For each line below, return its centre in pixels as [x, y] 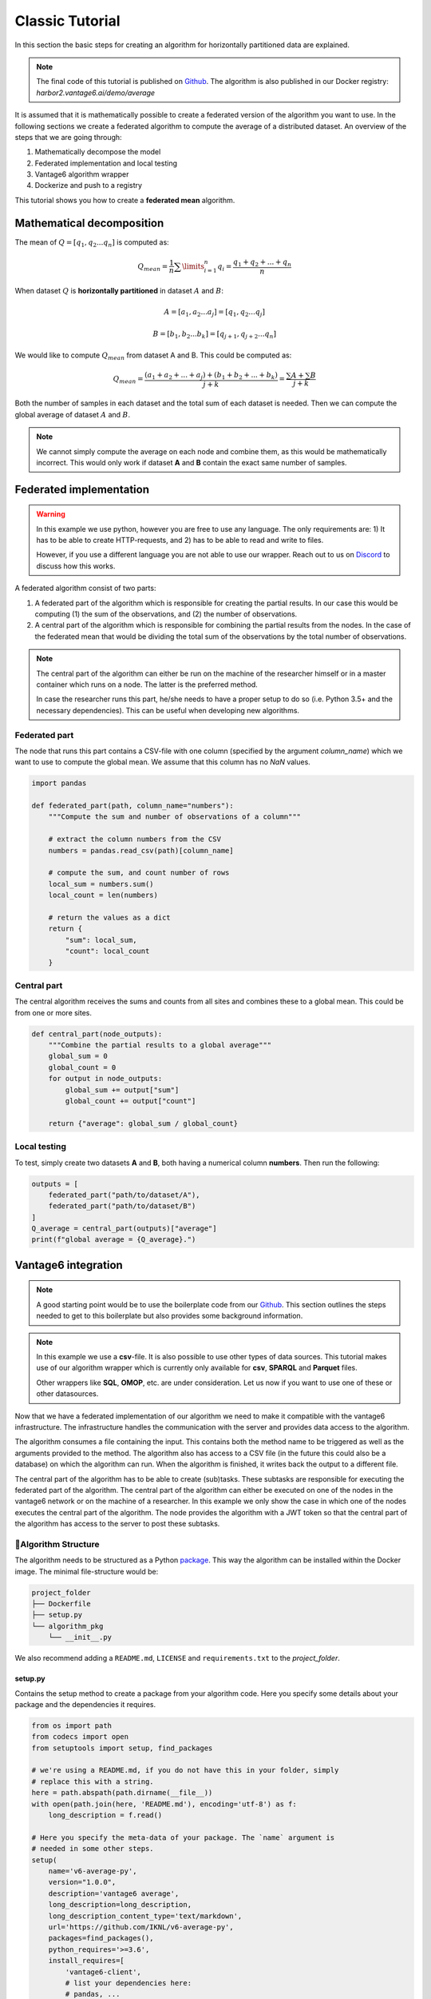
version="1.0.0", [82, 1882]
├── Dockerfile [61, 1604]
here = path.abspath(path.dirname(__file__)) [122, 1793]
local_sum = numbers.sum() [101, 884]
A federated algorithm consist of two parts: [85, 589]
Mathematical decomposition [89, 223]
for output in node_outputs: [105, 1079]
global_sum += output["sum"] [122, 1090]
